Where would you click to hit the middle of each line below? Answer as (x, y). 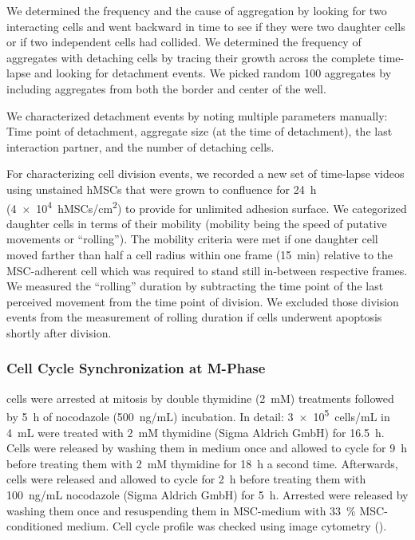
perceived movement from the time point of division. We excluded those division (203, 301)
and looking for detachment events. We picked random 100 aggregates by (213, 73)
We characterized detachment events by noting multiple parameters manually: (197, 115)
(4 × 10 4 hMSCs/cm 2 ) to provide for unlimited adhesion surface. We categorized (207, 207)
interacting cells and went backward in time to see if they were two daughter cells (206, 26)
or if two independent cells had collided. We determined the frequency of (184, 42)
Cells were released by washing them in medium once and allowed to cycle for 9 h (207, 448)
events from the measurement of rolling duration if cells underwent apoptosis (194, 317)
